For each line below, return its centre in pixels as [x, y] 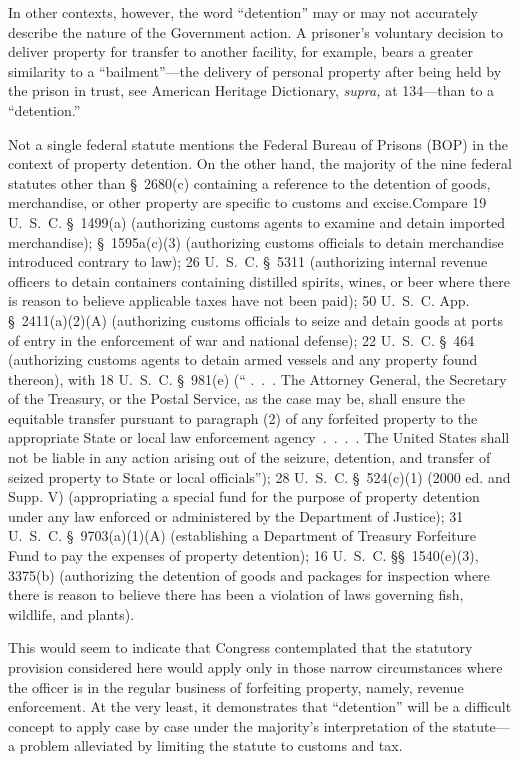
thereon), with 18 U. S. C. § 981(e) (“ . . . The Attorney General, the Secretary [257, 378]
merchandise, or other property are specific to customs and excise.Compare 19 [247, 202]
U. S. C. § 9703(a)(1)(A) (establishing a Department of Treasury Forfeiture [242, 535]
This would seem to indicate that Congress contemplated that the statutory [240, 647]
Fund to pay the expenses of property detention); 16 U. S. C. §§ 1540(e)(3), [243, 555]
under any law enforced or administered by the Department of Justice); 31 [236, 515]
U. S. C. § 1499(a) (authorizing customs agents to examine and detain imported [257, 221]
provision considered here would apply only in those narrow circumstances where [255, 667]
